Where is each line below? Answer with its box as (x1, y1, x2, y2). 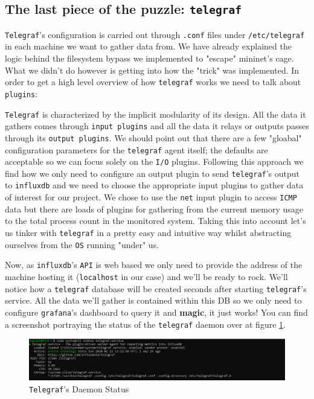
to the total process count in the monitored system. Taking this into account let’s (5, 214, 306, 227)
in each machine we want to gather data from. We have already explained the (5, 40, 292, 53)
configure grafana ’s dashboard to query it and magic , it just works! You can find (5, 305, 308, 318)
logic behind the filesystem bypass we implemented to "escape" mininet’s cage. (5, 52, 294, 65)
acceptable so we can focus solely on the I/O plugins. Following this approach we (5, 155, 304, 168)
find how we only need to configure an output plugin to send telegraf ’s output (5, 167, 300, 179)
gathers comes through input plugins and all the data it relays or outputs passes (5, 120, 309, 132)
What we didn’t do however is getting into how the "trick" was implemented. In (5, 63, 300, 76)
